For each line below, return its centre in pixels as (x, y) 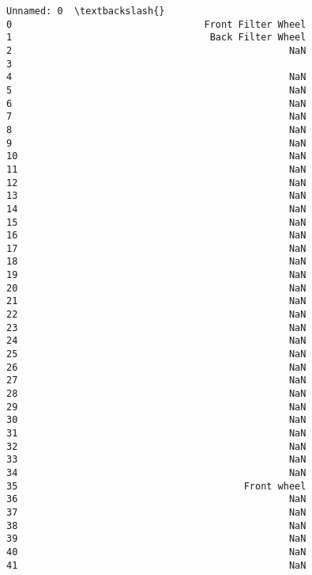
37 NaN (156, 512)
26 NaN (156, 367)
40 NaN (156, 552)
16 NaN (156, 236)
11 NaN (156, 169)
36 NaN (156, 499)
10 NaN (156, 156)
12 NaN (156, 183)
